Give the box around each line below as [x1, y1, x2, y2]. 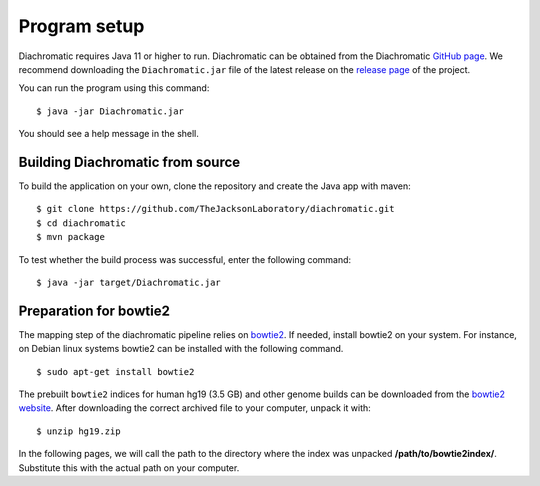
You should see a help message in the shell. [18, 128, 200, 140]
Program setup [18, 15, 145, 37]
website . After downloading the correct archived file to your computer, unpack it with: [18, 402, 372, 414]
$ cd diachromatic [36, 217, 127, 229]
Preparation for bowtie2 [18, 302, 170, 319]
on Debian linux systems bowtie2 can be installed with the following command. [18, 343, 344, 355]
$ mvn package [36, 231, 105, 243]
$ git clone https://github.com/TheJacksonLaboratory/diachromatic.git [36, 203, 395, 215]
